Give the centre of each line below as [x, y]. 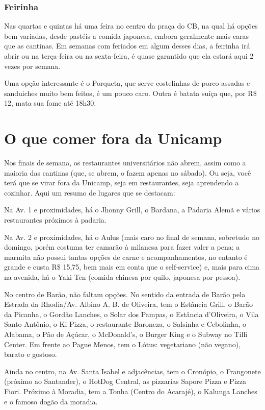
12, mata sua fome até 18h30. [50, 103]
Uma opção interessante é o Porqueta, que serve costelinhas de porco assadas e [127, 83]
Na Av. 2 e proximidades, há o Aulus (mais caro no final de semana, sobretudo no [132, 237]
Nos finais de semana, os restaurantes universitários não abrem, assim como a [125, 163]
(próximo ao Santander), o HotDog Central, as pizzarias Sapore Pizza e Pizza [125, 381]
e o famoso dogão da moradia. [51, 401]
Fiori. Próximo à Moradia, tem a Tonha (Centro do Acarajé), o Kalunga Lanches [131, 391]
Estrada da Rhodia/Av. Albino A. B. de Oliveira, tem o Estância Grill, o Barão [128, 304]
